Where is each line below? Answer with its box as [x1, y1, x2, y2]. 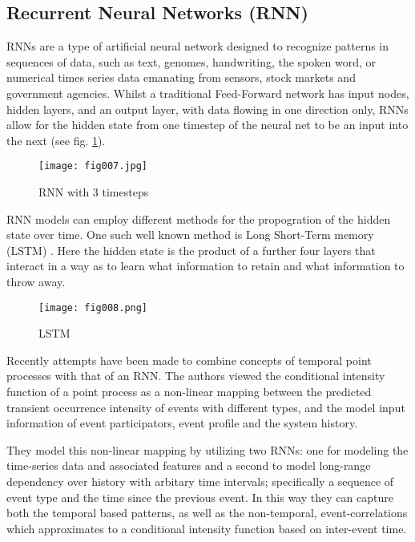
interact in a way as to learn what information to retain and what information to [6, 257, 405, 274]
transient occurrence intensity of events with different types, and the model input [6, 398, 405, 415]
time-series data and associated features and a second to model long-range [6, 457, 371, 474]
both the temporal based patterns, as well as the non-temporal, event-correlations [6, 504, 408, 521]
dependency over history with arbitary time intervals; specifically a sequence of [6, 472, 394, 489]
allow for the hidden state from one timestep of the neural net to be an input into [6, 116, 409, 133]
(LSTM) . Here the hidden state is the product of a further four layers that [6, 241, 376, 258]
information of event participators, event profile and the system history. [6, 415, 358, 431]
